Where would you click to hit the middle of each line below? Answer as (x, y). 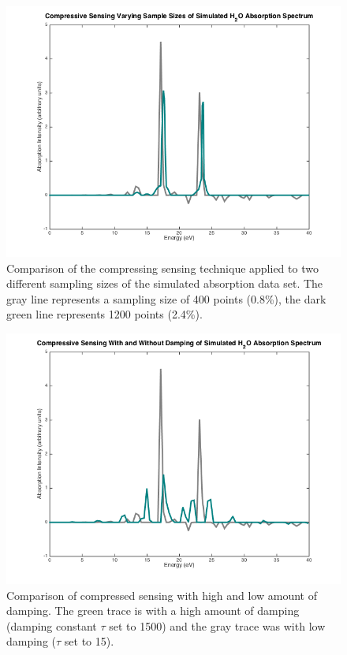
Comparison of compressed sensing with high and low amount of (162, 595)
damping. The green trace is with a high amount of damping (153, 610)
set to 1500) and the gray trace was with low (217, 625)
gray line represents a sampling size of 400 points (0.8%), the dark (166, 298)
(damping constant (52, 625)
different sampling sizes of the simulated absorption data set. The (165, 283)
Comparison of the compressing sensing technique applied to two (162, 268)
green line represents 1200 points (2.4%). (104, 314)
